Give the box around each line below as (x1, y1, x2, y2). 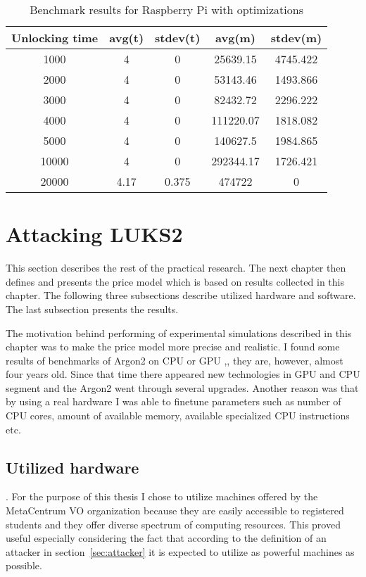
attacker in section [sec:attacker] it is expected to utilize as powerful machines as (6, 544, 355, 559)
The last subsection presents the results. (6, 301, 179, 316)
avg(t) (109, 30, 144, 46)
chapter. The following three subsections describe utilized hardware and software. (6, 288, 356, 303)
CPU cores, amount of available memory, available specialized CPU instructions (6, 408, 350, 423)
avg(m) (215, 30, 256, 46)
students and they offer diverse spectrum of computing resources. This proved (6, 516, 341, 531)
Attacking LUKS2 (6, 220, 183, 248)
